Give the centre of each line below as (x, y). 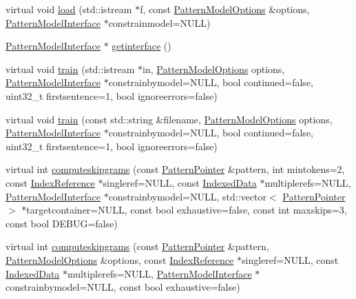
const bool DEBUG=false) (62, 223)
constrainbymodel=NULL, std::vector (187, 196)
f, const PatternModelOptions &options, (225, 9)
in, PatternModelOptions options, (214, 69)
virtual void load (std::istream (69, 9)
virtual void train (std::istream (70, 69)
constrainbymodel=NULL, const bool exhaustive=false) (123, 287)
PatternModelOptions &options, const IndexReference (120, 259)
